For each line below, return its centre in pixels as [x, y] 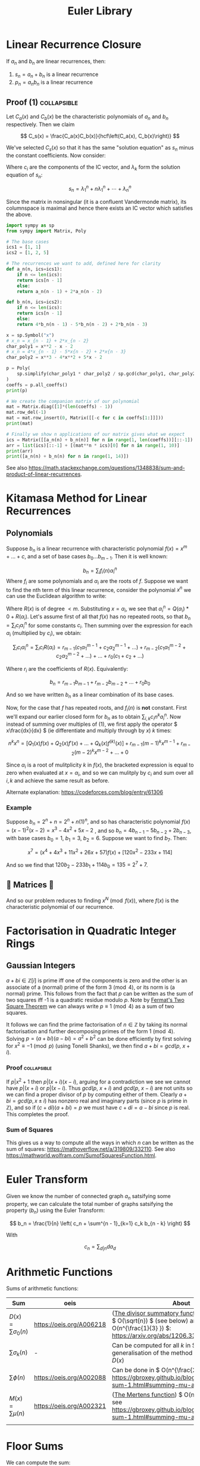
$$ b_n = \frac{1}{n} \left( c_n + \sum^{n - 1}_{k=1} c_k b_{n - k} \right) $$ [100, 1223]
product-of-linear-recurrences [43, 474]
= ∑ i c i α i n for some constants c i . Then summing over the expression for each [99, 625]
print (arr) [20, 451]
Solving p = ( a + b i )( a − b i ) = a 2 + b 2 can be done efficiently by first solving [99, 1038]
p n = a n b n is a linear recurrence [54, 83]
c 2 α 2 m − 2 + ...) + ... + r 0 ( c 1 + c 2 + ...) [100, 656]
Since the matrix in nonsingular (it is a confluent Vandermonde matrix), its [96, 201]
